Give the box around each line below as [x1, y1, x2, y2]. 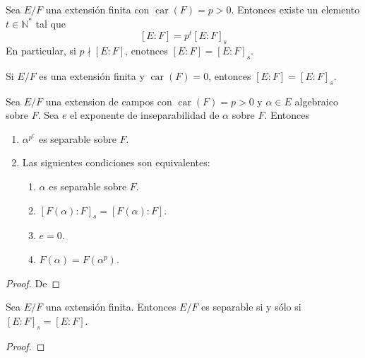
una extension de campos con [45, 93, 172, 108]
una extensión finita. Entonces [45, 299, 176, 314]
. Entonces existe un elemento [231, 2, 360, 16]
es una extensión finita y [39, 68, 145, 83]
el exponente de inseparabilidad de [70, 108, 220, 122]
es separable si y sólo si [201, 299, 301, 314]
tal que [35, 16, 66, 30]
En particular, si [6, 43, 76, 58]
